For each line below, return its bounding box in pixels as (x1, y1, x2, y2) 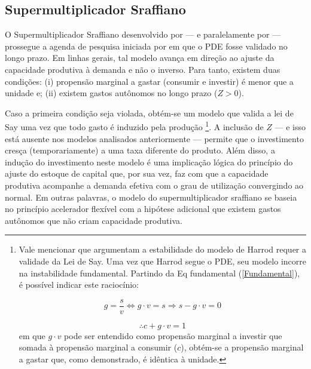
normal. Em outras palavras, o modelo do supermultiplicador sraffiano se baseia (5, 190, 297, 203)
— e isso (275, 121, 306, 133)
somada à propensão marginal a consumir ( (19, 341, 178, 353)
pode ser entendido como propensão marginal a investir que (64, 329, 282, 342)
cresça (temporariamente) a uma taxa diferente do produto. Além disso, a (5, 144, 275, 156)
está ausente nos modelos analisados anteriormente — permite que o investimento (5, 132, 304, 144)
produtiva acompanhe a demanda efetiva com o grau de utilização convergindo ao (5, 179, 304, 191)
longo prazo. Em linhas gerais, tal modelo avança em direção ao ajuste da (5, 51, 275, 64)
